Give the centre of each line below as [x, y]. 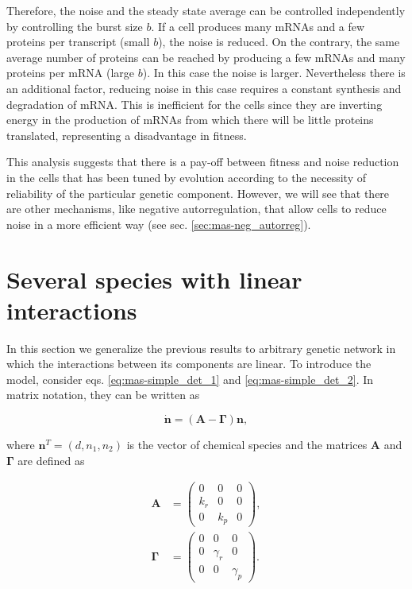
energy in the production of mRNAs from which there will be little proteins [190, 120]
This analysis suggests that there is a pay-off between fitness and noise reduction [203, 162]
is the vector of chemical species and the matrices [247, 444]
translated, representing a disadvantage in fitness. [127, 135]
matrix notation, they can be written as [103, 395]
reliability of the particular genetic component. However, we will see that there [198, 193]
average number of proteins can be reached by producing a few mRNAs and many [206, 57]
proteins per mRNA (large [70, 73]
